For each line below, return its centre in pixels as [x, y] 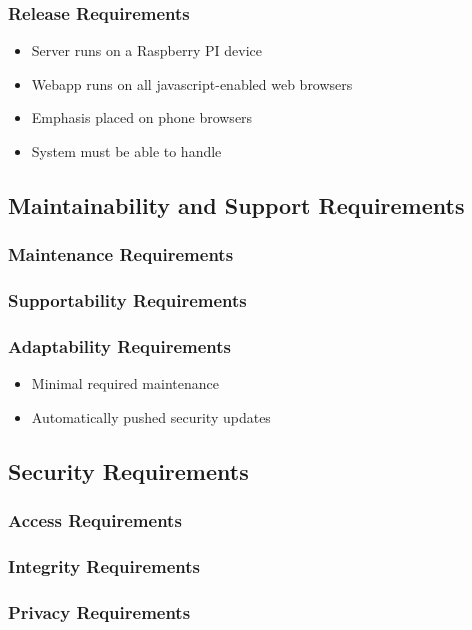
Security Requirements [128, 470]
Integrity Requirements [104, 566]
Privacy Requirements [99, 611]
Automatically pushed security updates [151, 416]
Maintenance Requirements [121, 254]
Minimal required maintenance [125, 383]
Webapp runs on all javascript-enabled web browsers [192, 83]
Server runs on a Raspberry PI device [146, 50]
